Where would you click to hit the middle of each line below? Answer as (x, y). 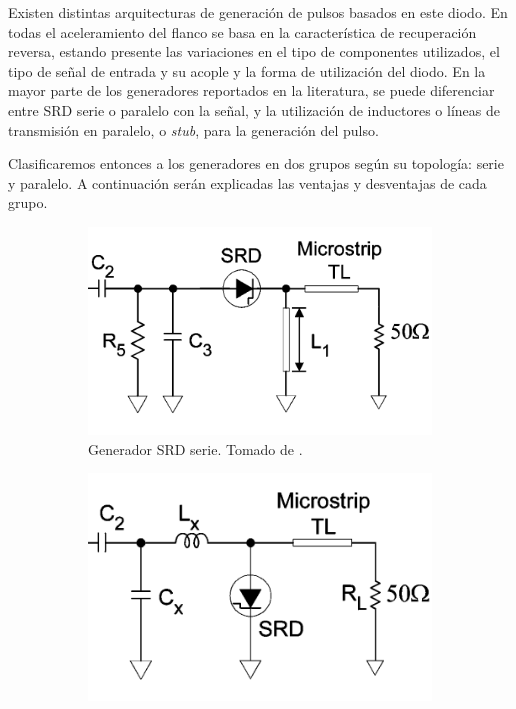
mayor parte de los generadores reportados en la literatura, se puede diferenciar (251, 90)
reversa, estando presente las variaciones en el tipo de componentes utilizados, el (254, 51)
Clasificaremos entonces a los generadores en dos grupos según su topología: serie (256, 163)
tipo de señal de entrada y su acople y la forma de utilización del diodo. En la (247, 70)
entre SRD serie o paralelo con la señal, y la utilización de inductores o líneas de (254, 109)
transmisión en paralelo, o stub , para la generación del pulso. (193, 129)
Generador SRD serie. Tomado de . (195, 448)
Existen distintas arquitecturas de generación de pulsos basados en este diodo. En (258, 12)
